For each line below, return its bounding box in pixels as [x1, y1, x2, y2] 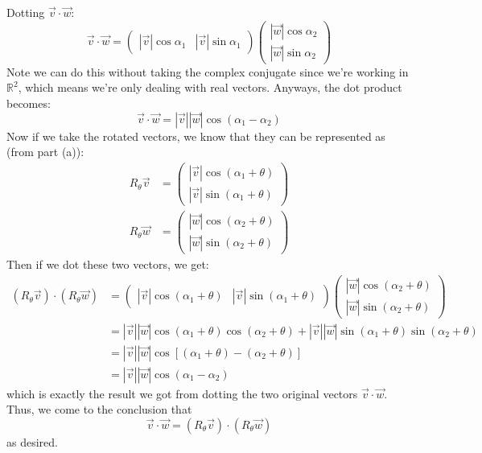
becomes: [6, 94, 51, 111]
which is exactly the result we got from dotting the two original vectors [6, 385, 358, 402]
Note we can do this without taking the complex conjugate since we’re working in [6, 63, 409, 80]
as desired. [6, 434, 58, 451]
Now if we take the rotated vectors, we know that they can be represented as [6, 127, 385, 144]
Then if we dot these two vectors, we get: [6, 256, 209, 272]
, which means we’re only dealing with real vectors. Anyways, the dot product [18, 79, 402, 96]
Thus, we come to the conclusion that [6, 401, 192, 418]
